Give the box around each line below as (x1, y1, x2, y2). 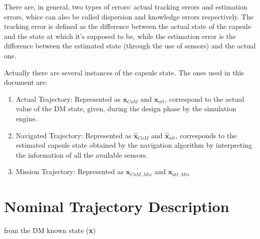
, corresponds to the (175, 130, 237, 140)
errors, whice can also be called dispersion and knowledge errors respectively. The (4, 11, 253, 21)
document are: (4, 77, 48, 87)
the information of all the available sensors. (15, 149, 148, 160)
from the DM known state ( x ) (4, 225, 96, 235)
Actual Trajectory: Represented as (15, 93, 121, 104)
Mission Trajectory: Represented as (15, 166, 124, 177)
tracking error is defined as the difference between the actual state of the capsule (4, 21, 251, 31)
